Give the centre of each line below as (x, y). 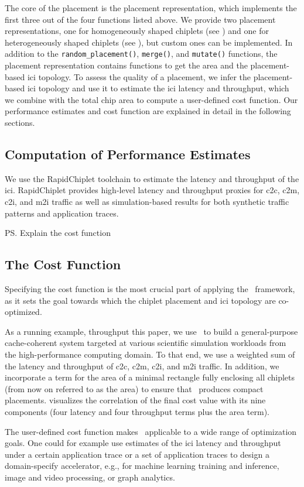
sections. (20, 122)
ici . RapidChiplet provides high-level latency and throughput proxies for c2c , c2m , (152, 190)
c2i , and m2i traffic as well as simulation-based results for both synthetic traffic (147, 201)
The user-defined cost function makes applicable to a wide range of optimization (151, 431)
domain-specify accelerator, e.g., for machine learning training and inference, (142, 466)
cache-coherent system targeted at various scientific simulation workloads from (146, 343)
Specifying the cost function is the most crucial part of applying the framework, (150, 288)
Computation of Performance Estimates (128, 154)
